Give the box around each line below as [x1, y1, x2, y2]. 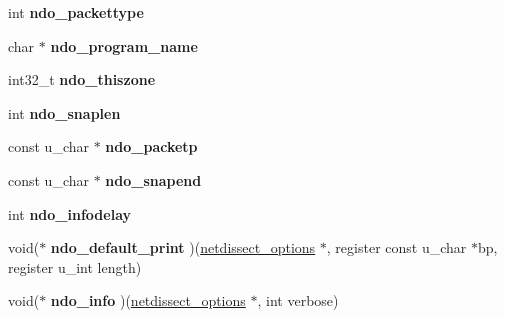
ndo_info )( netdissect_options [50, 290, 246, 311]
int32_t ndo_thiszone [8, 69, 156, 90]
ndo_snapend [105, 169, 202, 190]
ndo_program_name [50, 35, 198, 56]
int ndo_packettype [8, 2, 144, 22]
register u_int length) [8, 256, 142, 277]
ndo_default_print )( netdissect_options [50, 237, 316, 258]
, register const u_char [326, 237, 467, 258]
